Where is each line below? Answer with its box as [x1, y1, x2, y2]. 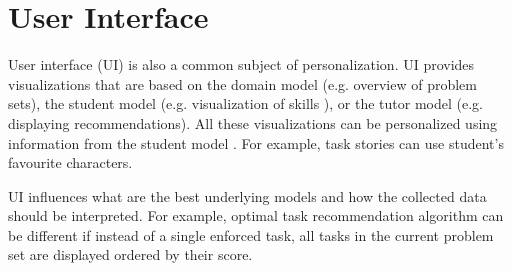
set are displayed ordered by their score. [8, 244, 253, 265]
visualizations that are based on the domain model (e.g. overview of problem [8, 73, 477, 94]
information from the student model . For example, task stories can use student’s [8, 132, 504, 153]
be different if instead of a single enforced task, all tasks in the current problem [8, 224, 494, 245]
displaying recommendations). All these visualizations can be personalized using [8, 112, 498, 133]
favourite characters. [8, 152, 133, 173]
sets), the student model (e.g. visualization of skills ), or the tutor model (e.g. [8, 93, 483, 114]
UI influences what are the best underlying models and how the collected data [8, 185, 487, 206]
